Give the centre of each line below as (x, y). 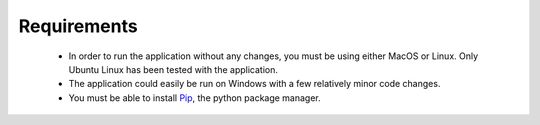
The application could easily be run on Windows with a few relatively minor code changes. (254, 84)
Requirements (78, 26)
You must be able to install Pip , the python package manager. (195, 97)
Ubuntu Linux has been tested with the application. (173, 69)
